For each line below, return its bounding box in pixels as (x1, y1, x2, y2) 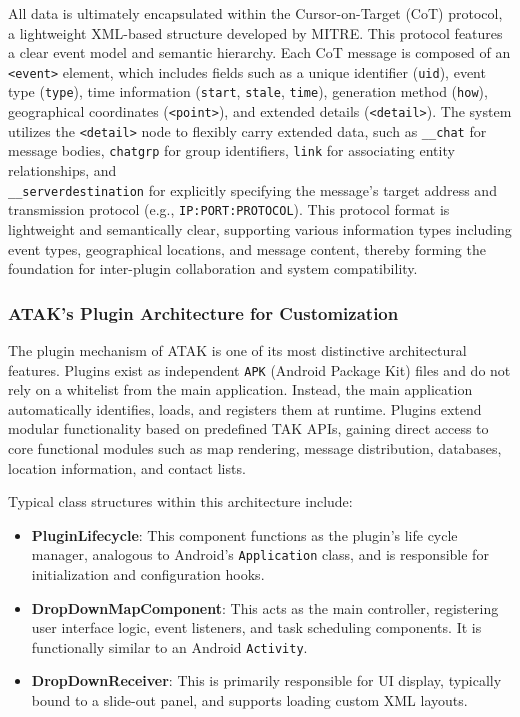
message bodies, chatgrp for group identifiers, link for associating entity (8, 140, 455, 161)
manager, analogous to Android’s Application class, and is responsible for (31, 544, 489, 565)
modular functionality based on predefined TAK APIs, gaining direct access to (8, 418, 489, 439)
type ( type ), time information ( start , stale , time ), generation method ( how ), (8, 81, 488, 102)
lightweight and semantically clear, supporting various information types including (8, 218, 512, 239)
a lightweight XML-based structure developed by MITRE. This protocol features (8, 22, 503, 43)
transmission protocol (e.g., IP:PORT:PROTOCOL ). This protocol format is (8, 199, 450, 220)
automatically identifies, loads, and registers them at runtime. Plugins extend (8, 398, 482, 419)
